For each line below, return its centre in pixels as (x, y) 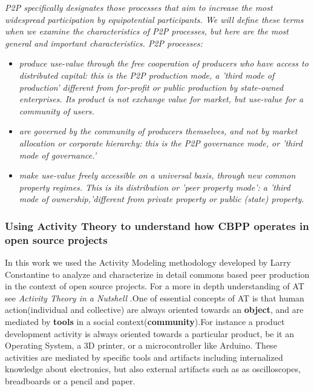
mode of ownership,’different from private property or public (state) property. (162, 199)
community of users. (57, 110)
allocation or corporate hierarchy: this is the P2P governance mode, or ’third (161, 143)
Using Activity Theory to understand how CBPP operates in (157, 225)
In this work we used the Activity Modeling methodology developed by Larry (148, 262)
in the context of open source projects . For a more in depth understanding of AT (155, 286)
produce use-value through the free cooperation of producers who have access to (164, 63)
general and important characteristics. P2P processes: (104, 43)
